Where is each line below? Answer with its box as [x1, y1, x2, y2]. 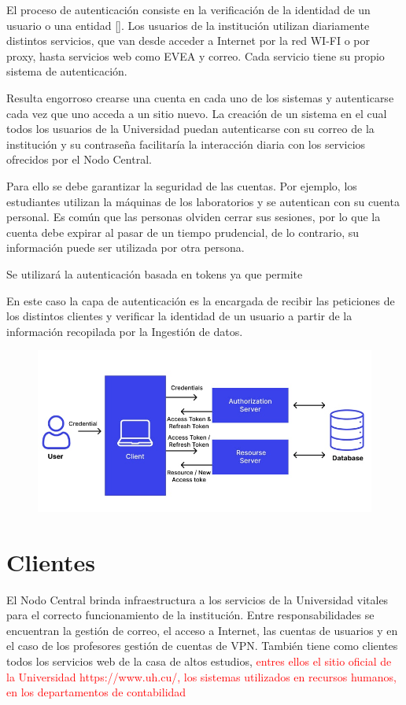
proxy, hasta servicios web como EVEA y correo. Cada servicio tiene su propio [6, 47, 385, 64]
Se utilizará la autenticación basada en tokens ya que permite [6, 265, 303, 282]
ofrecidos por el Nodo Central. [6, 151, 152, 168]
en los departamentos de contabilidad [6, 684, 186, 700]
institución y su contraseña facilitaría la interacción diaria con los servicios [6, 135, 366, 152]
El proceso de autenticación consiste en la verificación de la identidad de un [6, 2, 371, 17]
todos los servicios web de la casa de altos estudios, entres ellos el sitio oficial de [6, 653, 392, 669]
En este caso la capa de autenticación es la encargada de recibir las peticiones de [6, 292, 395, 308]
